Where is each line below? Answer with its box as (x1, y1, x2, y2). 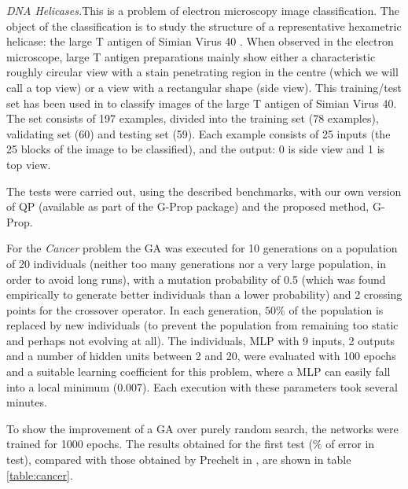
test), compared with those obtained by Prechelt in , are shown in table (6, 451, 351, 468)
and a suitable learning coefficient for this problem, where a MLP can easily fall (6, 363, 391, 380)
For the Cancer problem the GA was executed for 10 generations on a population (6, 240, 398, 256)
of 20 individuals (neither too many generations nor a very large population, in (6, 255, 387, 271)
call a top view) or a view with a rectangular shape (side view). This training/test (6, 79, 402, 95)
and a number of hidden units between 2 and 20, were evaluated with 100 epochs (6, 347, 396, 364)
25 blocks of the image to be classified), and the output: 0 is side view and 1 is (6, 141, 385, 157)
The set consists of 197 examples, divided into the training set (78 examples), (6, 110, 379, 127)
